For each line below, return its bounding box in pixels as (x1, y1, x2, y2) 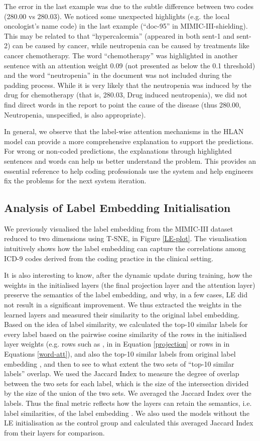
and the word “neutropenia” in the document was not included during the (4, 70, 232, 80)
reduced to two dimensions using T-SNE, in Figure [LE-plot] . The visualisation (4, 233, 247, 244)
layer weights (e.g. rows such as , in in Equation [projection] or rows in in (4, 339, 230, 349)
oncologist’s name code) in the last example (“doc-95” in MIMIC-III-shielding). (4, 21, 248, 31)
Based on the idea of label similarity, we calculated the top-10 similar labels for (4, 319, 248, 329)
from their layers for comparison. (4, 427, 105, 437)
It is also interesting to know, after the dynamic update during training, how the (4, 270, 252, 280)
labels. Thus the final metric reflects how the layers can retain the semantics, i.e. (4, 397, 252, 408)
